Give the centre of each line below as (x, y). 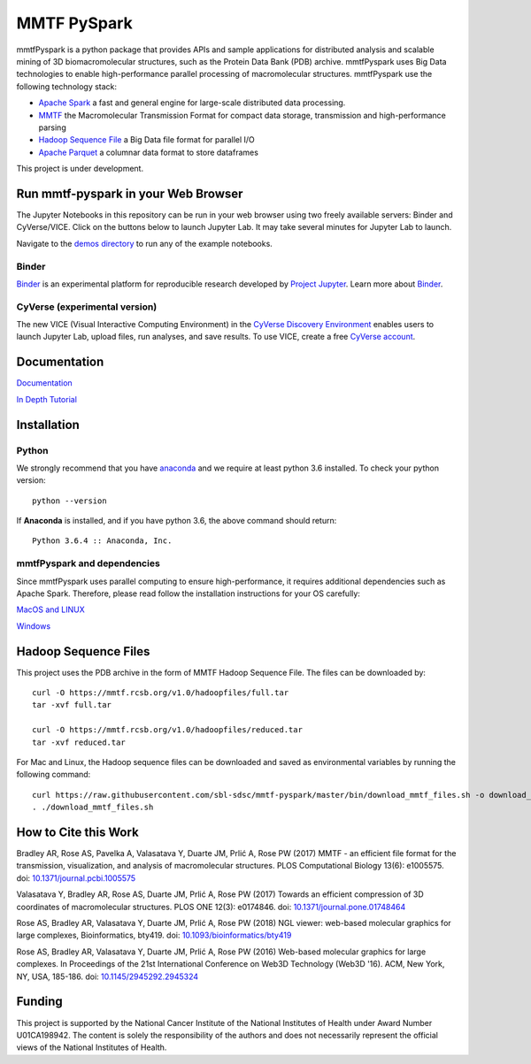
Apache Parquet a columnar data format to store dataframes (148, 152)
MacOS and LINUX (50, 609)
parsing (52, 127)
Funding (40, 1002)
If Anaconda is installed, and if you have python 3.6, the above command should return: (177, 521)
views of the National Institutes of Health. (92, 1047)
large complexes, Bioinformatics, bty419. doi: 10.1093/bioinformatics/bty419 (154, 935)
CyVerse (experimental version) (87, 307)
